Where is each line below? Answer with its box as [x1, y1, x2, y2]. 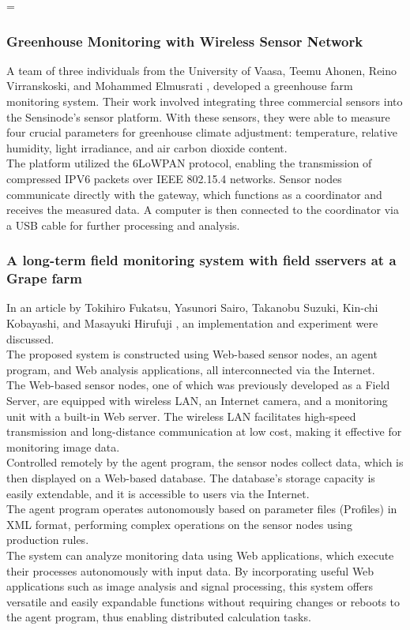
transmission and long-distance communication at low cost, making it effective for [6, 423, 402, 440]
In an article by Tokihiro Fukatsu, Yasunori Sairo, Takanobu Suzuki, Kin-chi [6, 299, 378, 316]
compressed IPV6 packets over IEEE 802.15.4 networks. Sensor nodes [6, 170, 342, 186]
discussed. [6, 330, 55, 347]
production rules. [6, 531, 89, 548]
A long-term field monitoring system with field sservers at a [6, 250, 397, 270]
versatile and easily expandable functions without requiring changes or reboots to [6, 593, 401, 609]
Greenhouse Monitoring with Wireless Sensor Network [6, 31, 363, 51]
